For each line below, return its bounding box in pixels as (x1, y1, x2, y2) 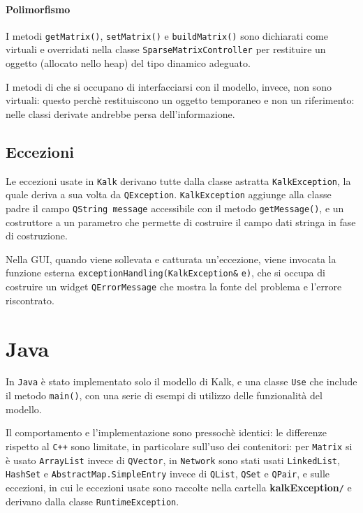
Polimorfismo (6, 1, 71, 16)
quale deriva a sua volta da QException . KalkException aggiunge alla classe (6, 187, 332, 202)
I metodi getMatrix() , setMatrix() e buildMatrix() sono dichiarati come (6, 28, 328, 43)
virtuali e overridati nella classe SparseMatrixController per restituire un (6, 42, 326, 57)
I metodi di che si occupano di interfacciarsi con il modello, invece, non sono (6, 79, 332, 94)
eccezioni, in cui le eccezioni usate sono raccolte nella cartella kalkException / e (6, 479, 352, 494)
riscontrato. (6, 292, 54, 307)
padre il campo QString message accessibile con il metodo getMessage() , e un (6, 201, 344, 215)
